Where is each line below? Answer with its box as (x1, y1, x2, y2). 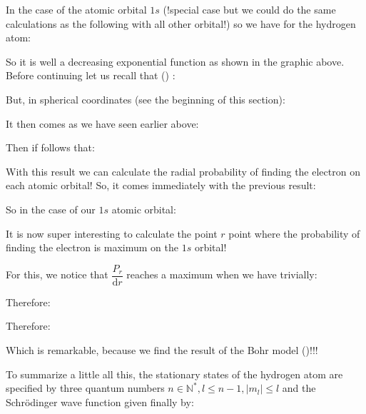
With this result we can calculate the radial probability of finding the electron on (6, 163, 360, 178)
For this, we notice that (6, 267, 108, 282)
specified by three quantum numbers (6, 380, 165, 395)
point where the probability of (228, 226, 360, 241)
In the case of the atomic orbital (6, 2, 147, 16)
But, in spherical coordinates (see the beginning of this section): (6, 91, 285, 106)
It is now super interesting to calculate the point (6, 226, 218, 241)
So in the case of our (6, 201, 96, 216)
